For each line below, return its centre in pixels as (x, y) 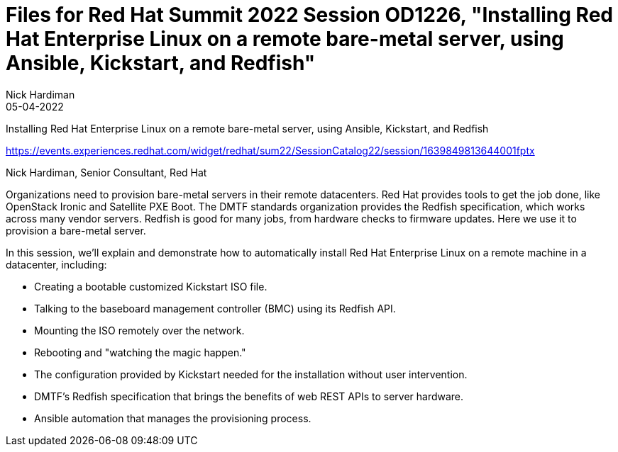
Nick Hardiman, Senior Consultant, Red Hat (106, 172)
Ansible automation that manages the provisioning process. (173, 418)
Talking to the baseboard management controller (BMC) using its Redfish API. (215, 308)
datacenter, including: (56, 264)
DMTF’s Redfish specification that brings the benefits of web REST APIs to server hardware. (249, 396)
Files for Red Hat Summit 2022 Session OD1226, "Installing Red (309, 15)
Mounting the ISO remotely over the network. (139, 330)
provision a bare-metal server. (76, 230)
